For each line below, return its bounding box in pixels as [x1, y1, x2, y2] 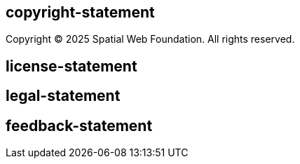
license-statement [6, 57, 137, 75]
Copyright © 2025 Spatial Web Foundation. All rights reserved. [6, 33, 295, 46]
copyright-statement [6, 4, 155, 21]
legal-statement [6, 87, 121, 105]
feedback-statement [6, 116, 153, 135]
